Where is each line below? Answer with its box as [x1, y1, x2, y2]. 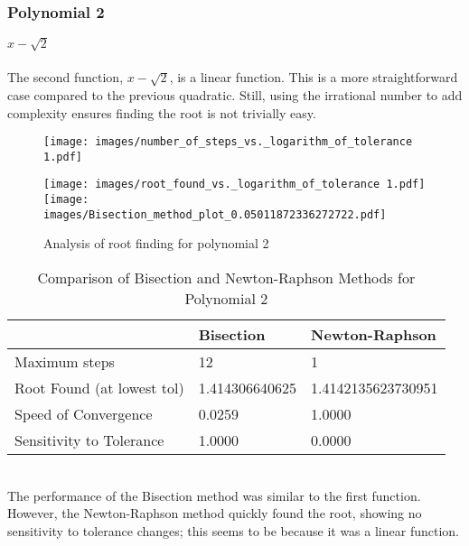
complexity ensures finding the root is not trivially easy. [7, 103, 316, 122]
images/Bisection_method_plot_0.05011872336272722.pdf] [43, 208, 387, 221]
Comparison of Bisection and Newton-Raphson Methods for [37, 267, 416, 289]
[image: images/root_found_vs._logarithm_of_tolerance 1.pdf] [43, 178, 426, 191]
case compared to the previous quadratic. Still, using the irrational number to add [7, 85, 463, 104]
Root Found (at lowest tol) [14, 377, 184, 399]
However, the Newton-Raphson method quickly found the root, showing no [7, 504, 422, 523]
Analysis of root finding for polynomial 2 [43, 234, 269, 253]
